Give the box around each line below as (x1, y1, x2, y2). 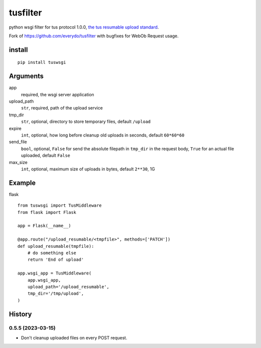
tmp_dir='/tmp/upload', (27, 291, 84, 296)
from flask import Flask (17, 210, 76, 215)
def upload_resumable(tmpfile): (17, 243, 94, 249)
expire (9, 125, 22, 131)
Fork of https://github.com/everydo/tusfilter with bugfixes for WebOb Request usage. (9, 33, 179, 39)
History (9, 310, 32, 318)
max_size (9, 159, 28, 165)
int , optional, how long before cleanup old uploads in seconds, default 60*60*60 (21, 132, 185, 138)
